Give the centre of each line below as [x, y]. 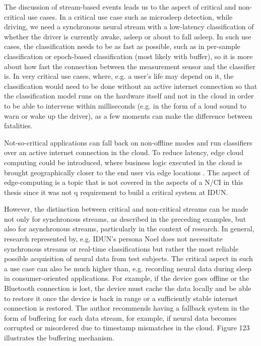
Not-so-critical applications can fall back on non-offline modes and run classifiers [128, 142]
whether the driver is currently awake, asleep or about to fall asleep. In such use [128, 36]
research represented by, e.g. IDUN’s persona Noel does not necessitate [113, 239]
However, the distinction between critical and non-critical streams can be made [126, 209]
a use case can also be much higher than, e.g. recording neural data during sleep [128, 268]
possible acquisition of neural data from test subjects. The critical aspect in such [128, 258]
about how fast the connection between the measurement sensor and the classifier [130, 66]
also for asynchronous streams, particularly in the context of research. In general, [129, 229]
